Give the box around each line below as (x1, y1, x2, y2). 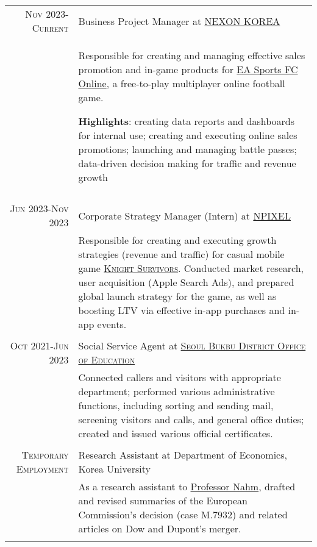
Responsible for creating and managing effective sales (78, 48, 305, 62)
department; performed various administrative (78, 384, 275, 398)
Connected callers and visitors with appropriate (78, 370, 281, 384)
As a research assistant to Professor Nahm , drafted (78, 479, 296, 493)
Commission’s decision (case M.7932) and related (78, 507, 288, 521)
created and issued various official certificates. (78, 426, 273, 440)
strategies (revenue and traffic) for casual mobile (78, 247, 285, 261)
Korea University (78, 462, 151, 476)
